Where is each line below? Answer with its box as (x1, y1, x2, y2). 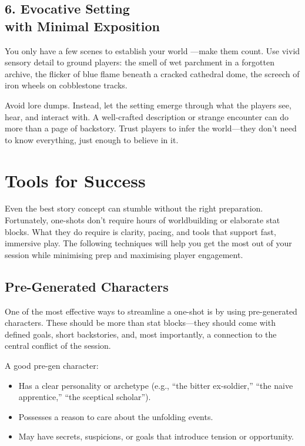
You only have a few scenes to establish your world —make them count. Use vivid (5, 44, 300, 57)
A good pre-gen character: (5, 359, 99, 372)
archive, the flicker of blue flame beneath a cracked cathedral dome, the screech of (5, 67, 300, 80)
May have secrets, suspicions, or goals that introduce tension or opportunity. (18, 430, 294, 442)
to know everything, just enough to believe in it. (5, 133, 179, 146)
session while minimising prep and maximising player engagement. (5, 248, 243, 260)
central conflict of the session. (5, 339, 111, 352)
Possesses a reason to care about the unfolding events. (18, 410, 213, 422)
